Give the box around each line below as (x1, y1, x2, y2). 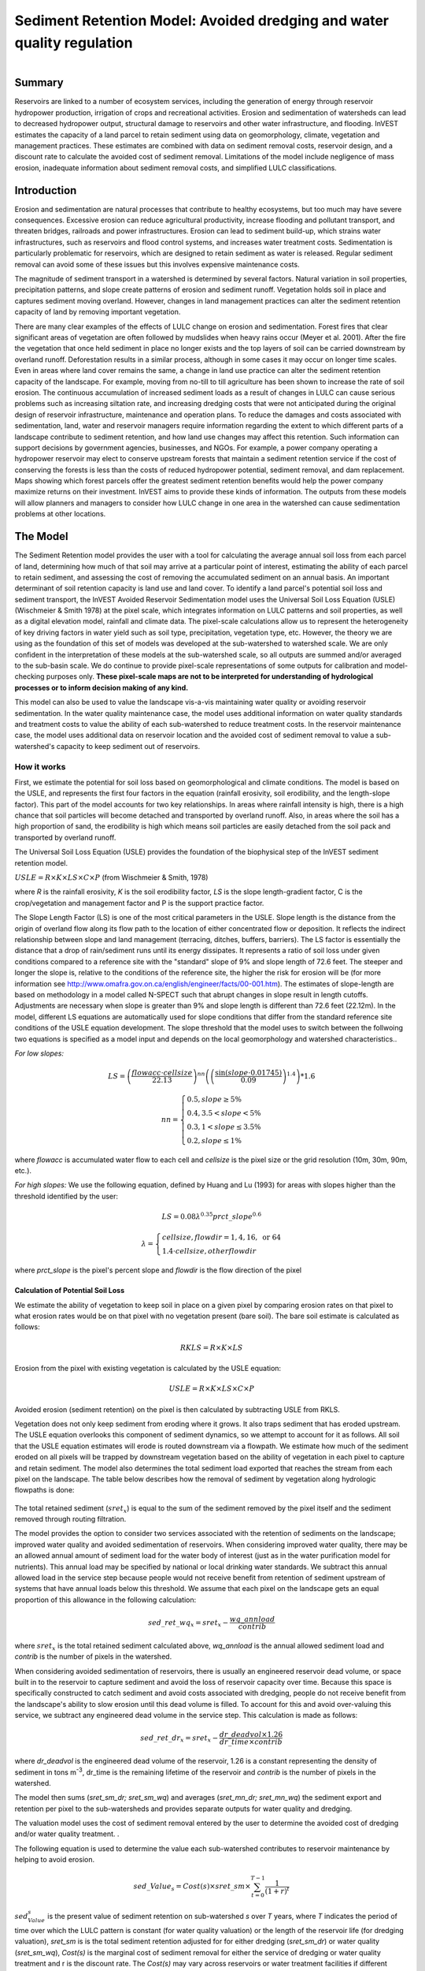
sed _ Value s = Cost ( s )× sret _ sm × (133, 1882, 251, 1893)
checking (14, 672, 45, 681)
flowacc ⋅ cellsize (131, 1068, 193, 1078)
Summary (14, 76, 64, 90)
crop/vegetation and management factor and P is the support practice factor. (14, 898, 264, 907)
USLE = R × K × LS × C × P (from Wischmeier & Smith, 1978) (14, 873, 209, 882)
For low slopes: (14, 1049, 65, 1058)
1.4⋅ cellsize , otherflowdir (161, 1246, 257, 1256)
